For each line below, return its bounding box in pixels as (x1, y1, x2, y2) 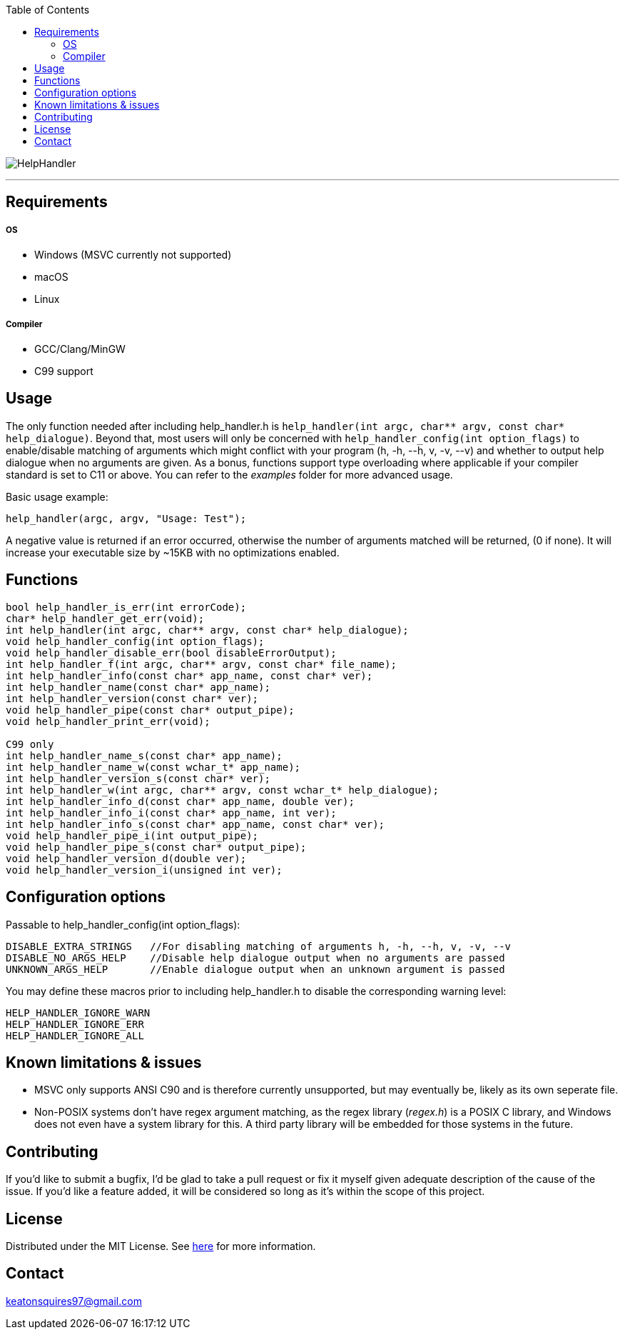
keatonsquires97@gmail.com (6, 1294, 142, 1307)
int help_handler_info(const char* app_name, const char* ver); (6, 669, 373, 681)
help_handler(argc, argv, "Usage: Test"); (6, 512, 247, 524)
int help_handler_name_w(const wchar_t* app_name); (6, 761, 301, 773)
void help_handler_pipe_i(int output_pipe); (6, 829, 259, 841)
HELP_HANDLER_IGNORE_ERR (6, 1018, 144, 1030)
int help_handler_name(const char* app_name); (6, 681, 270, 693)
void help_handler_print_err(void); (6, 715, 210, 727)
